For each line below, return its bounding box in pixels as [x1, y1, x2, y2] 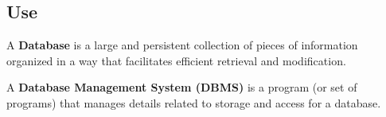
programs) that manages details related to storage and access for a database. [6, 94, 381, 111]
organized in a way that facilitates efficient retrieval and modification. [6, 52, 346, 68]
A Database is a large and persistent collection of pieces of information [6, 37, 358, 53]
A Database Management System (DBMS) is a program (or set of [6, 79, 357, 96]
